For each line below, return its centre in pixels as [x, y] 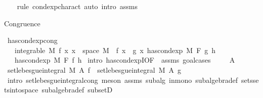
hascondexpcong [32, 40]
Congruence [22, 23]
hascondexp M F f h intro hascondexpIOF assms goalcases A [125, 60]
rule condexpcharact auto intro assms [77, 6]
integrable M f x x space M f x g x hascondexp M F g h [115, 50]
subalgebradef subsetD [77, 90]
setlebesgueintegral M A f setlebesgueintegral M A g [94, 69]
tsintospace [21, 90]
